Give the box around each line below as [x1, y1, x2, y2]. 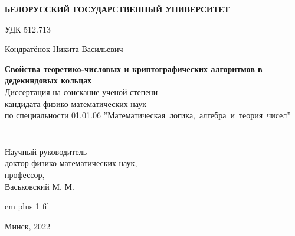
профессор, [5, 168, 45, 180]
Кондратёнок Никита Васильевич [5, 43, 123, 55]
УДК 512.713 [5, 22, 51, 35]
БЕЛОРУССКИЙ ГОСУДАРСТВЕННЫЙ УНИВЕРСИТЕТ [5, 3, 230, 15]
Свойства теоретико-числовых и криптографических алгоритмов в [5, 62, 263, 75]
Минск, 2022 [5, 219, 51, 232]
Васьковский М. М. [5, 180, 74, 192]
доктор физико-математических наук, [5, 157, 137, 169]
